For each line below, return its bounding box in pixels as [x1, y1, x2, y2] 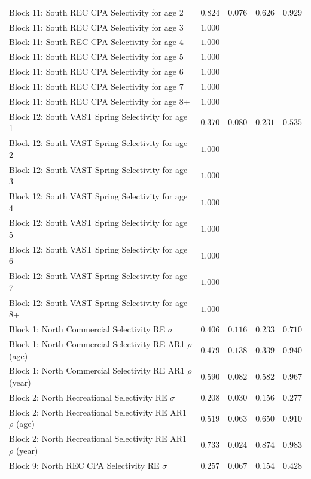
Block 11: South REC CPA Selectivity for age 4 [9, 35, 184, 48]
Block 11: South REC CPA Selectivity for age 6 [9, 65, 184, 78]
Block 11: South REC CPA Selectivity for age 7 [9, 80, 184, 92]
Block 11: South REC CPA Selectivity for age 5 [9, 50, 184, 63]
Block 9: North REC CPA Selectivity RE [9, 459, 160, 471]
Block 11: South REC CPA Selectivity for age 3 [9, 20, 184, 33]
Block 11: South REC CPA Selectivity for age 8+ [9, 95, 190, 107]
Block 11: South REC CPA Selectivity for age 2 [9, 5, 184, 18]
